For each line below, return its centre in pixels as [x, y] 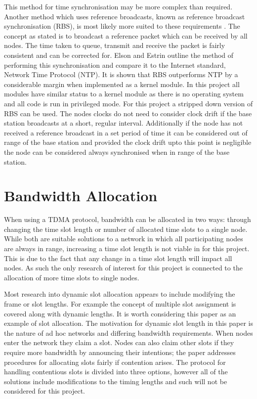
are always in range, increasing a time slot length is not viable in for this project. [127, 248]
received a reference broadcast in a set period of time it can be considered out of [126, 132]
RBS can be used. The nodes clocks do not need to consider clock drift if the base [128, 113]
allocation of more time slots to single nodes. [72, 277]
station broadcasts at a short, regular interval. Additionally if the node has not [124, 123]
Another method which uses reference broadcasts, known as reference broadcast [125, 16]
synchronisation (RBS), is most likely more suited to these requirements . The [122, 26]
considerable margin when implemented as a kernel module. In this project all [122, 84]
